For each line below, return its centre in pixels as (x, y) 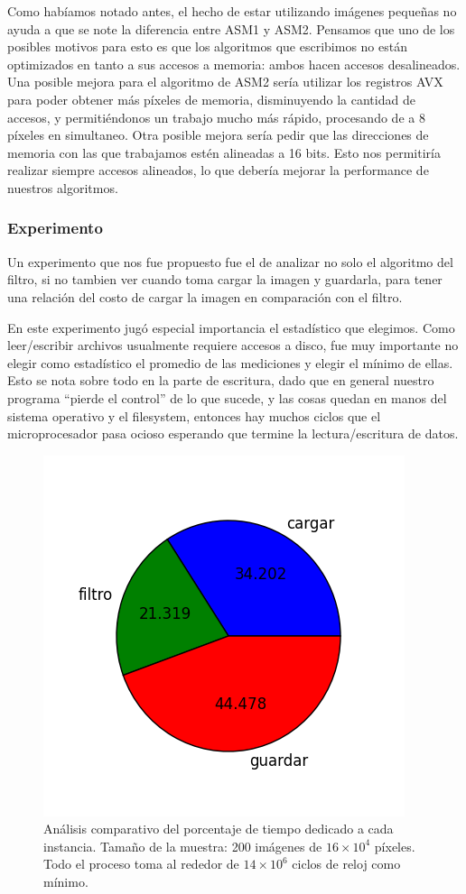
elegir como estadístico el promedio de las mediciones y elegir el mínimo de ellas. (230, 362)
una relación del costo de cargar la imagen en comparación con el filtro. (205, 296)
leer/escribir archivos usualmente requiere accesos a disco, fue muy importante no (233, 345)
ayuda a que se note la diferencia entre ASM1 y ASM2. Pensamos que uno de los (231, 28)
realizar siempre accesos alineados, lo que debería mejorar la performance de (218, 170)
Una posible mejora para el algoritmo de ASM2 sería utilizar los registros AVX (225, 82)
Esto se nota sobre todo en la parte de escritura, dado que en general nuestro (221, 380)
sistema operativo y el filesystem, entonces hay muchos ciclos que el (194, 415)
